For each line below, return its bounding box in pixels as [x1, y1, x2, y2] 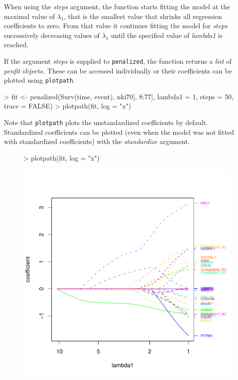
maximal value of [4, 11, 55, 21]
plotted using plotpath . [4, 75, 75, 85]
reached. [4, 39, 29, 50]
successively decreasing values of [4, 30, 100, 40]
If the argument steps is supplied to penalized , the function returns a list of [4, 55, 232, 66]
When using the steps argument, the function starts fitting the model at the [4, 1, 230, 11]
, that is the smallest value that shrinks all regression [64, 11, 222, 21]
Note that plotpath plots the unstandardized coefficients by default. [4, 117, 208, 127]
